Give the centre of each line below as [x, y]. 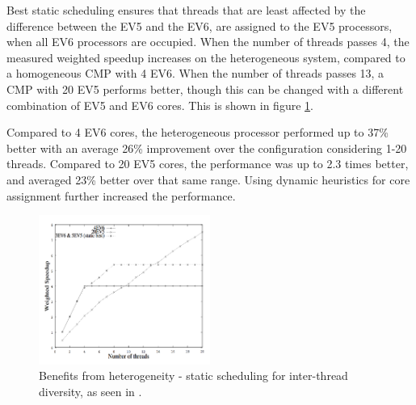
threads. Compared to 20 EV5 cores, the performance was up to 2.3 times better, [208, 164]
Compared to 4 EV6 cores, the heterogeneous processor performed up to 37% [197, 132]
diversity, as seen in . [90, 391]
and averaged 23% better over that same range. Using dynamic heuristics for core [208, 179]
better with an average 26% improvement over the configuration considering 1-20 [207, 148]
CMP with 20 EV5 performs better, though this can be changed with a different [205, 89]
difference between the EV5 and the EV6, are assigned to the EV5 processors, [200, 25]
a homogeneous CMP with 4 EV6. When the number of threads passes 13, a [195, 73]
